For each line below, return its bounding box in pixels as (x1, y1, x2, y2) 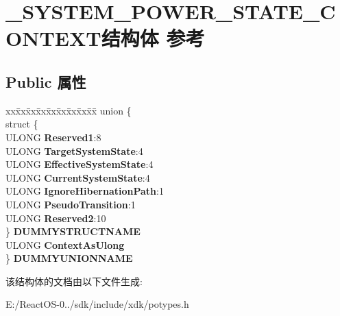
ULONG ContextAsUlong (5, 237, 125, 252)
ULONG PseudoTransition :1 (5, 197, 136, 211)
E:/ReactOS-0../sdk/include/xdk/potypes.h (5, 297, 189, 311)
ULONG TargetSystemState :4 (5, 143, 143, 158)
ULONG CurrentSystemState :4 (5, 170, 150, 184)
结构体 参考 (101, 24, 205, 52)
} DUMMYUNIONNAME (5, 251, 133, 265)
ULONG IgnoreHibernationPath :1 (5, 184, 164, 198)
